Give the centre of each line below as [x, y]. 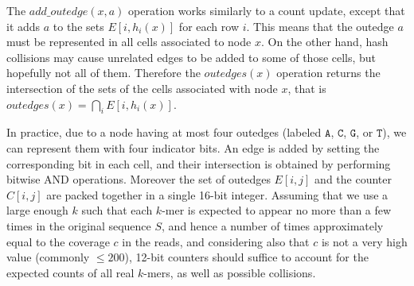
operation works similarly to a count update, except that [267, 10]
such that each [117, 210]
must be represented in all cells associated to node [129, 42]
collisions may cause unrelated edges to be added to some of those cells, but [191, 57]
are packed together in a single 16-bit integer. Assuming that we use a [217, 194]
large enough [37, 210]
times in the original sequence [79, 225]
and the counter [353, 179]
